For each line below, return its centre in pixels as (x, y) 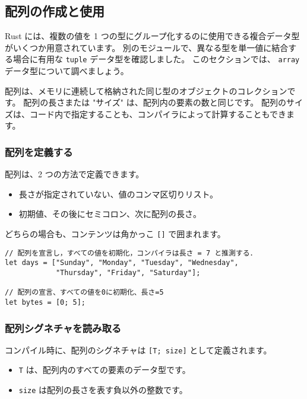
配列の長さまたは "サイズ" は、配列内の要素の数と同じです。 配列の (155, 102)
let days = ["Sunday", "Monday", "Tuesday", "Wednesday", (122, 263)
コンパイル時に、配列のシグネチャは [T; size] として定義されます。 (138, 349)
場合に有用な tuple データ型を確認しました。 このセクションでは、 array (156, 59)
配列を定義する (39, 151)
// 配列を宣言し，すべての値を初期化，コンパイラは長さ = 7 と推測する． (131, 253)
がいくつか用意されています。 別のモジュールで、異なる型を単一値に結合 (147, 47)
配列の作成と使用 (55, 11)
